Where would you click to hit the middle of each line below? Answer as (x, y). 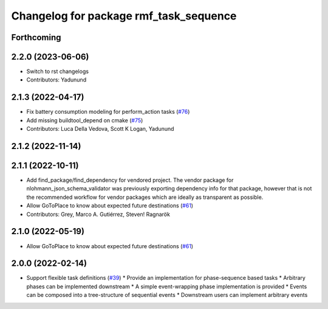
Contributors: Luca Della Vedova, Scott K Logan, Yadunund (100, 129)
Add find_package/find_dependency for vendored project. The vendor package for (130, 180)
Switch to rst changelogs (58, 71)
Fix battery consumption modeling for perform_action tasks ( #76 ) (108, 112)
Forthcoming (36, 37)
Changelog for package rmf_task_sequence (124, 16)
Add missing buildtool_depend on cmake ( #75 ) (85, 120)
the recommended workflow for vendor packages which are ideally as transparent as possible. (145, 197)
